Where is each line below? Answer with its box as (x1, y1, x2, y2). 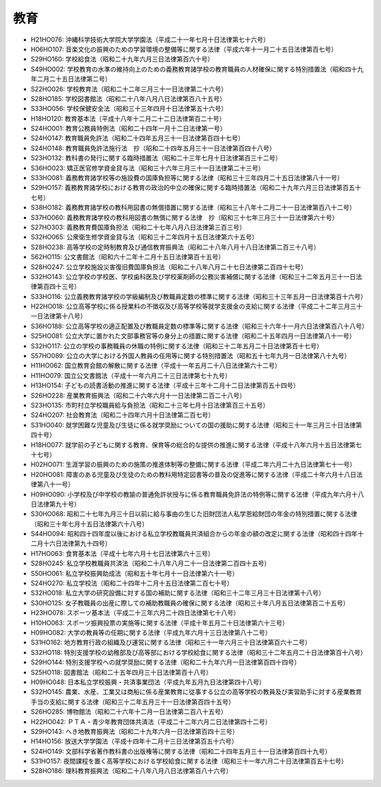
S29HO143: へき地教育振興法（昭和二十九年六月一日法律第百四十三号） (30, 727, 239, 735)
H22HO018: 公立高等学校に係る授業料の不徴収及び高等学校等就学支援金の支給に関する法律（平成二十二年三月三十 (30, 302, 363, 311)
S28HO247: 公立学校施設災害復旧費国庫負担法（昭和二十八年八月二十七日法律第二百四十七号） (30, 262, 308, 271)
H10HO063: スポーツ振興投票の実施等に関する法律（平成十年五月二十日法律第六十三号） (30, 618, 289, 627)
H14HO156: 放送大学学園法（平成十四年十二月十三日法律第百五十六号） (30, 737, 238, 745)
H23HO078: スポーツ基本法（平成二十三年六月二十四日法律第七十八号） (30, 608, 240, 617)
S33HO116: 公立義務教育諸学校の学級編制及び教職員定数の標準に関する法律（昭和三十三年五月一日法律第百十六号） (30, 292, 367, 300)
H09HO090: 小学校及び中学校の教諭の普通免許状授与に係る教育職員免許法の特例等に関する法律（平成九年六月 (30, 490, 352, 498)
